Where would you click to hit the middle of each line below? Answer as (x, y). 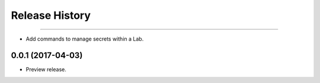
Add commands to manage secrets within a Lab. (85, 39)
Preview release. (46, 69)
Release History (51, 15)
